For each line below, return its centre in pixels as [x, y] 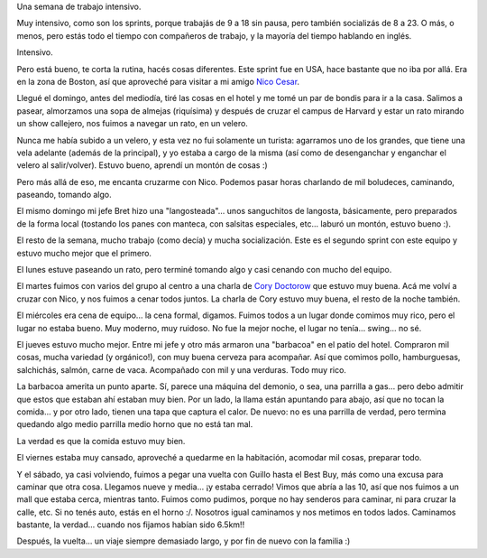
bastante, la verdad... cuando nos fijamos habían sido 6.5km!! [131, 525]
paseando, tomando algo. [64, 195]
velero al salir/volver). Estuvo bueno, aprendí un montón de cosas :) [142, 165]
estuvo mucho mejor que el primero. [84, 253]
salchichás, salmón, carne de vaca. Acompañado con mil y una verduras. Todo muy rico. [182, 369]
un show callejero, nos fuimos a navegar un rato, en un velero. [132, 124]
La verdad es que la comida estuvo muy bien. [101, 441]
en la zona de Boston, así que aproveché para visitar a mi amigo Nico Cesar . [158, 81]
